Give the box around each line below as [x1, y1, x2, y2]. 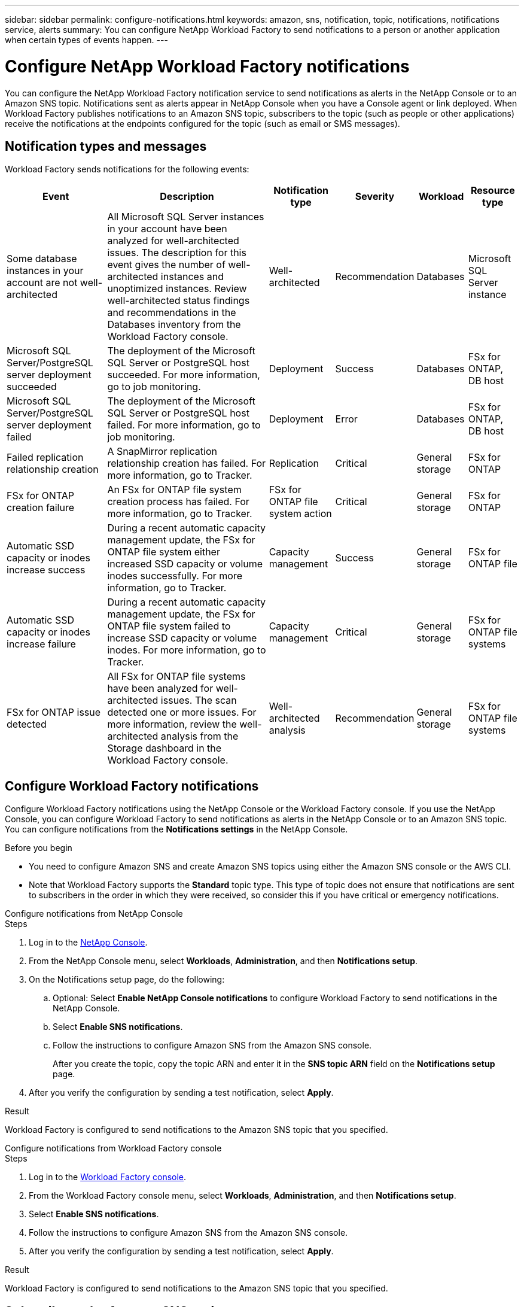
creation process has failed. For [107, 496, 249, 508]
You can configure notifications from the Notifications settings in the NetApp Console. [5, 824, 348, 835]
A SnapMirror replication [107, 445, 217, 458]
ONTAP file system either [107, 546, 220, 558]
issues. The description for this [107, 247, 246, 259]
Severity [355, 190, 395, 203]
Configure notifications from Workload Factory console [5, 1143, 222, 1154]
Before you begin [5, 843, 72, 853]
